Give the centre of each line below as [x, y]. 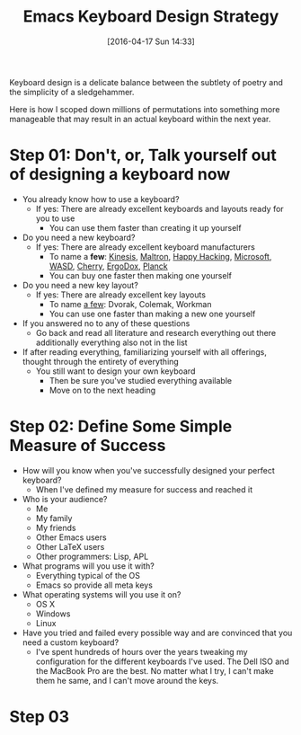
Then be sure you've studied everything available [140, 380]
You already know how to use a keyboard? [101, 199]
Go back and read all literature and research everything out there [156, 332]
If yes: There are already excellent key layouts [121, 295]
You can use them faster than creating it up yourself [145, 227]
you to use [55, 218]
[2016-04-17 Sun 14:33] [151, 41]
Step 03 [40, 717]
